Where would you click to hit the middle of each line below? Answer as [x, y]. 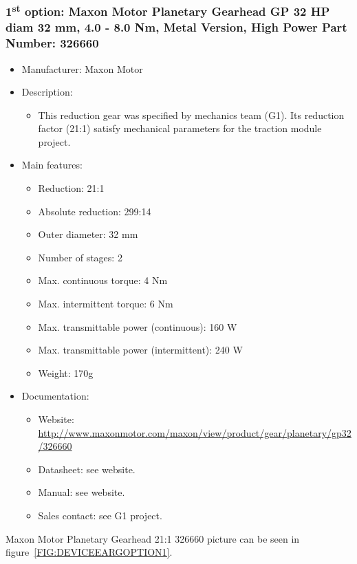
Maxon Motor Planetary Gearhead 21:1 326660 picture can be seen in [153, 538]
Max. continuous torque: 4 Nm [103, 280]
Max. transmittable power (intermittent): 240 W [140, 350]
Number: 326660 [52, 43]
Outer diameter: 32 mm [88, 234]
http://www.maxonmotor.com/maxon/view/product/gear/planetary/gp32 [195, 432]
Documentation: [55, 396]
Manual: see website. [82, 492]
